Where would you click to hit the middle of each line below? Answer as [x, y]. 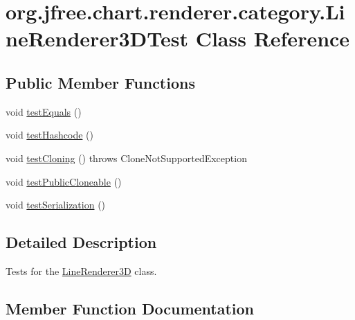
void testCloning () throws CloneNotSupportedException [126, 158]
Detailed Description [81, 242]
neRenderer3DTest [97, 38]
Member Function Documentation [130, 308]
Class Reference [273, 38]
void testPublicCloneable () [64, 181]
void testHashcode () [49, 135]
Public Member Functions [100, 82]
